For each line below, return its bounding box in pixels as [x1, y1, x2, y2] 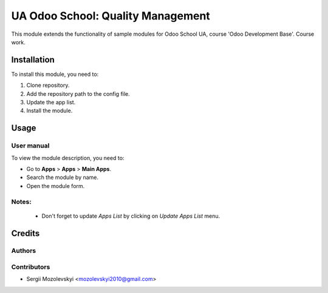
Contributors [11, 263, 50, 271]
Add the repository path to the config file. [26, 90, 130, 97]
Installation [11, 55, 55, 65]
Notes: [11, 197, 32, 206]
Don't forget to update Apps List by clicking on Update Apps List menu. [41, 212, 220, 220]
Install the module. [26, 107, 73, 115]
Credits [11, 228, 40, 238]
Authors [11, 246, 36, 255]
